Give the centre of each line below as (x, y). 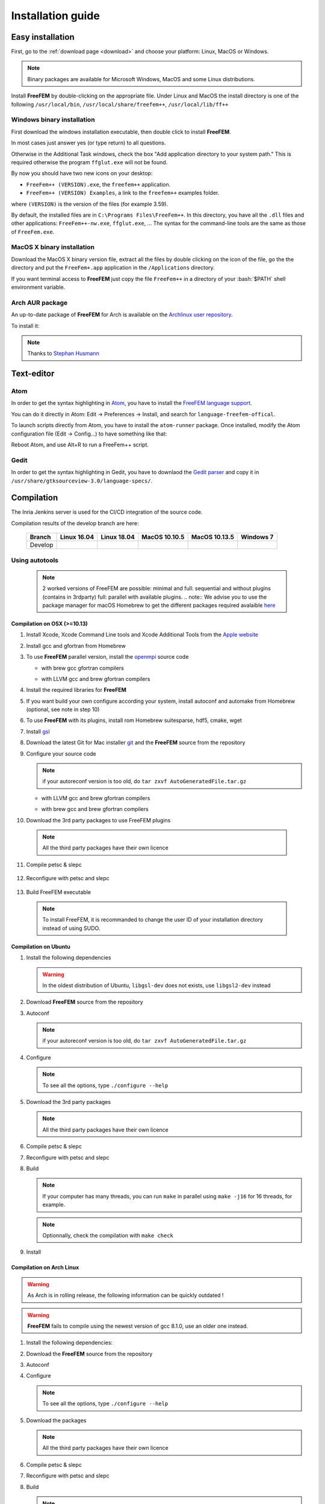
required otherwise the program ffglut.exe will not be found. (89, 162)
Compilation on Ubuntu (41, 946)
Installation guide (56, 16)
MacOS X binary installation (53, 247)
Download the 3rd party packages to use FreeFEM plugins (98, 820)
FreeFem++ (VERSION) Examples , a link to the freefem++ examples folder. (123, 193)
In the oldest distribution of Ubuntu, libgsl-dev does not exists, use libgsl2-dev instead (156, 985)
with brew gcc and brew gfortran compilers (95, 809)
